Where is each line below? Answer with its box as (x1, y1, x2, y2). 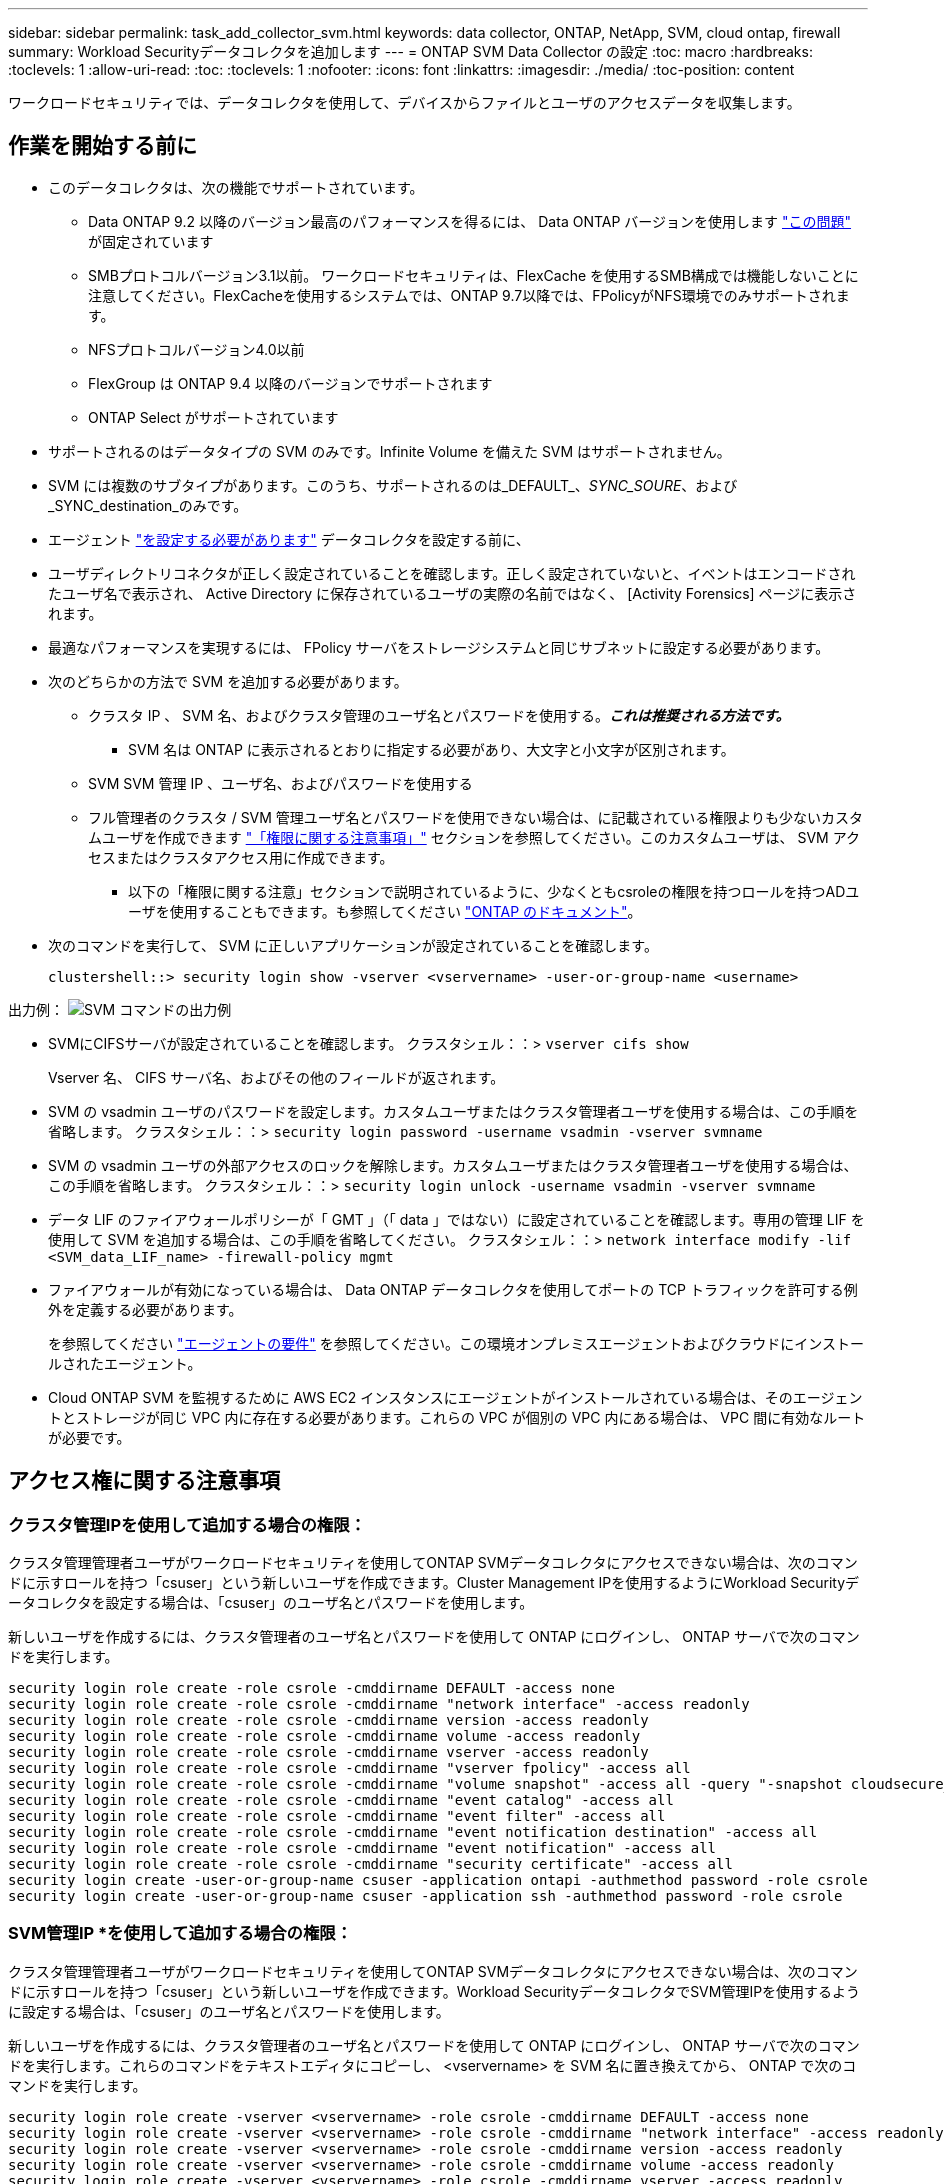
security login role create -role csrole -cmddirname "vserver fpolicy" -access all (8, 1760, 691, 1777)
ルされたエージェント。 (48, 1354, 202, 1372)
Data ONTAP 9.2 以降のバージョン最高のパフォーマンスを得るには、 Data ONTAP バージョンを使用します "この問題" (88, 212, 852, 230)
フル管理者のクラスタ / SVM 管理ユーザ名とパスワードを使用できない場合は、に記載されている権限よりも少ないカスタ (88, 808, 863, 826)
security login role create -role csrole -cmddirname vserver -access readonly (8, 1744, 649, 1761)
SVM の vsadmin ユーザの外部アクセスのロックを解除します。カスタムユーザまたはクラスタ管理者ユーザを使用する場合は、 (48, 1156, 858, 1174)
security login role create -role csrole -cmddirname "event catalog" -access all (8, 1792, 674, 1809)
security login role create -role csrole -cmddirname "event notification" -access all (8, 1840, 717, 1857)
